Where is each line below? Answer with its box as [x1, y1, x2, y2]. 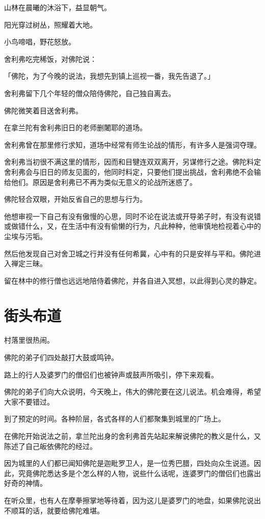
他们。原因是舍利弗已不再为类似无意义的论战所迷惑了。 [11, 176, 197, 187]
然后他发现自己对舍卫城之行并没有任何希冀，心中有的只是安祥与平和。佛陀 [4, 248, 254, 258]
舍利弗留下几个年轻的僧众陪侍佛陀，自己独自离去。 [4, 87, 175, 98]
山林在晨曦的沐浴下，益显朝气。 [4, 2, 111, 12]
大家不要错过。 [4, 396, 54, 407]
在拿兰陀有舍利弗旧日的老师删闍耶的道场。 [4, 122, 147, 133]
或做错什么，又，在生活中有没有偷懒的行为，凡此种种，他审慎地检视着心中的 [4, 221, 261, 231]
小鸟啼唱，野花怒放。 [4, 36, 75, 47]
